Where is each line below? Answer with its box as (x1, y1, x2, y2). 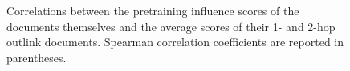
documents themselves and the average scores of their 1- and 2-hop (6, 18, 336, 34)
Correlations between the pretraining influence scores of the (6, 2, 299, 18)
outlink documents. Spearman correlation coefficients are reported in (6, 34, 344, 50)
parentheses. (6, 49, 67, 65)
